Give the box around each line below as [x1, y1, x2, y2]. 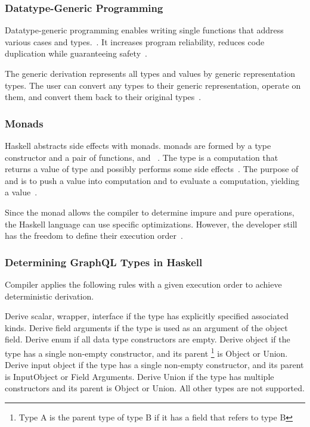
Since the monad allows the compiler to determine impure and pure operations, [5, 205, 294, 218]
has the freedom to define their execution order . [5, 229, 183, 242]
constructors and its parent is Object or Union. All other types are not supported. [5, 382, 305, 394]
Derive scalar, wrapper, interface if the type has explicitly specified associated [5, 310, 289, 322]
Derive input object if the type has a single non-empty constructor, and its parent [5, 359, 304, 371]
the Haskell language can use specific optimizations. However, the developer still [5, 217, 297, 230]
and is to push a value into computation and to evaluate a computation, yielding [5, 174, 300, 186]
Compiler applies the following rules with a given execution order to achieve [5, 278, 282, 290]
